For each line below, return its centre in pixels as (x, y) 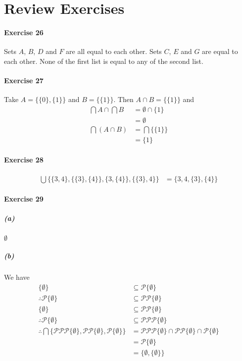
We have (17, 277)
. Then (123, 99)
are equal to (220, 51)
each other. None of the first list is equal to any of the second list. (104, 61)
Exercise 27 (24, 80)
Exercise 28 (24, 160)
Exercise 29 (24, 199)
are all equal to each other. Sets (114, 51)
